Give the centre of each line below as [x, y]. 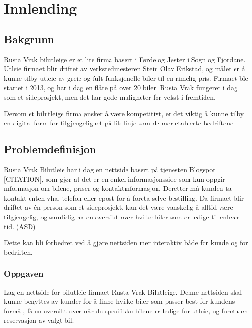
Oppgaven [24, 273]
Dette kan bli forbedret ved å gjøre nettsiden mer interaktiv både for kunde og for [126, 242]
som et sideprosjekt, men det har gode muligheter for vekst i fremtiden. [110, 97]
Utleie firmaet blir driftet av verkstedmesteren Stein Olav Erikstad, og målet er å [125, 69]
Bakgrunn [29, 39]
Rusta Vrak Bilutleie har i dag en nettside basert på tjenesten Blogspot [110, 169]
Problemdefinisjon [50, 149]
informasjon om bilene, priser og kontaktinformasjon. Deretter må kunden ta [118, 188]
